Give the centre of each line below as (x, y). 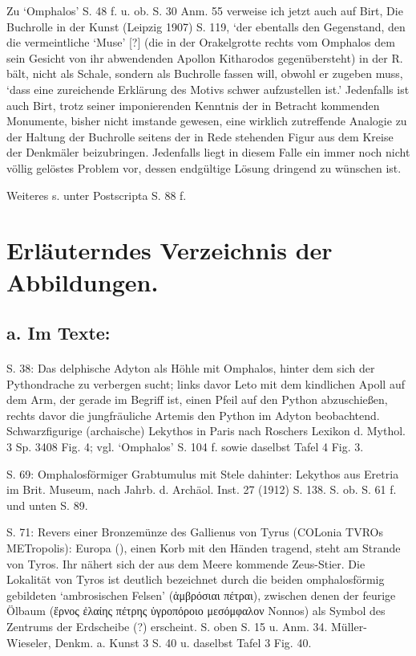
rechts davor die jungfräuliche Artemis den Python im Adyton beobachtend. (193, 415)
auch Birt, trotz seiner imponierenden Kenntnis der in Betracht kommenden (193, 105)
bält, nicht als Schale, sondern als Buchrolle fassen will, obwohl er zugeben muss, (205, 73)
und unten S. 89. (47, 505)
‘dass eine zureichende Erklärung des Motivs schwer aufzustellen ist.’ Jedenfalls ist (208, 89)
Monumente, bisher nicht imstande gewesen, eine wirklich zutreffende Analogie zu (207, 121)
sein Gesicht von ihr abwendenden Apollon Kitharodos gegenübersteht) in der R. (205, 57)
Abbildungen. (83, 281)
